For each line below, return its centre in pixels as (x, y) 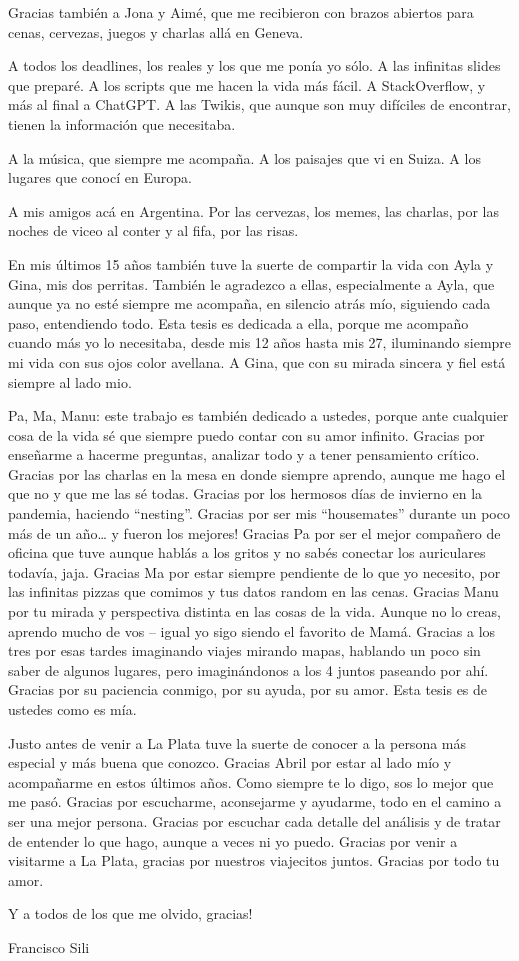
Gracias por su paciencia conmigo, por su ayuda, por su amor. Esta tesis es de (248, 689)
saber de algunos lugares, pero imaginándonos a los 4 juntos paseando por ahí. (248, 669)
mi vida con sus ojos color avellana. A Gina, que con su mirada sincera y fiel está (257, 361)
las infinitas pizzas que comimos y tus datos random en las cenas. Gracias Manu (253, 591)
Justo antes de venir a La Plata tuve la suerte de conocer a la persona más (237, 742)
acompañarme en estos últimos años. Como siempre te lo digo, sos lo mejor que (251, 781)
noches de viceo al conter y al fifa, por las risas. (153, 230)
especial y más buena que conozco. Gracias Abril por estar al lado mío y (230, 762)
